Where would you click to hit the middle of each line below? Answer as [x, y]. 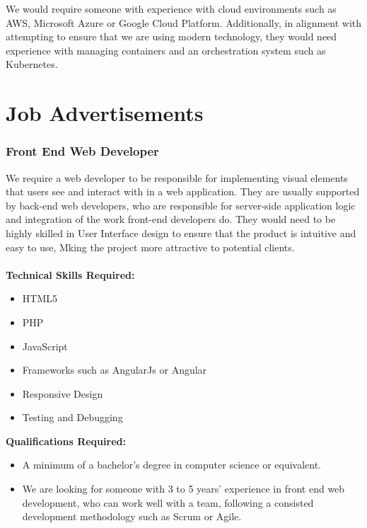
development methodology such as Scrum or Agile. [132, 516]
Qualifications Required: [66, 441]
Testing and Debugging [72, 417]
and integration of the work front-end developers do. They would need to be [171, 219]
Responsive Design [63, 393]
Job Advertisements [105, 113]
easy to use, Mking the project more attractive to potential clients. [150, 247]
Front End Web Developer [82, 151]
